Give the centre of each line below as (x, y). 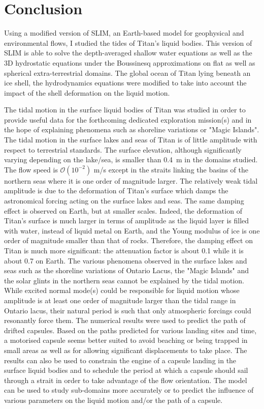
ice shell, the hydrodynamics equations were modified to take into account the (125, 83)
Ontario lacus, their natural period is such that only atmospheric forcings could (128, 310)
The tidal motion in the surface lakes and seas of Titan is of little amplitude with (131, 140)
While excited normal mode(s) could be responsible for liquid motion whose (122, 290)
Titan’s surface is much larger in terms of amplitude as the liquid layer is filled (127, 221)
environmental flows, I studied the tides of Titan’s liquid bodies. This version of (128, 42)
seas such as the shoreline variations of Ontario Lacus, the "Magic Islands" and (127, 270)
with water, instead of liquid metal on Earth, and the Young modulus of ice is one (132, 230)
